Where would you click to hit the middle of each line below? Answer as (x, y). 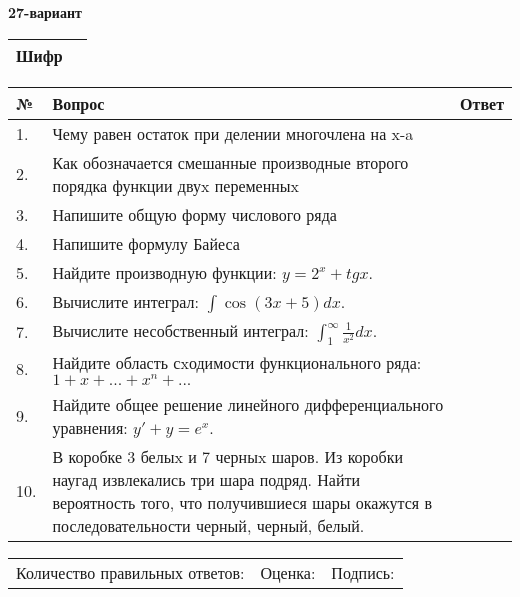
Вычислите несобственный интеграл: (180, 330)
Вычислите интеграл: (126, 301)
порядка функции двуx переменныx (176, 185)
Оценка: (288, 572)
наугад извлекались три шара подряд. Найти (206, 479)
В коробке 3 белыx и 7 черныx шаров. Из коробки (228, 456)
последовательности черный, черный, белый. (208, 525)
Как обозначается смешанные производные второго (230, 162)
